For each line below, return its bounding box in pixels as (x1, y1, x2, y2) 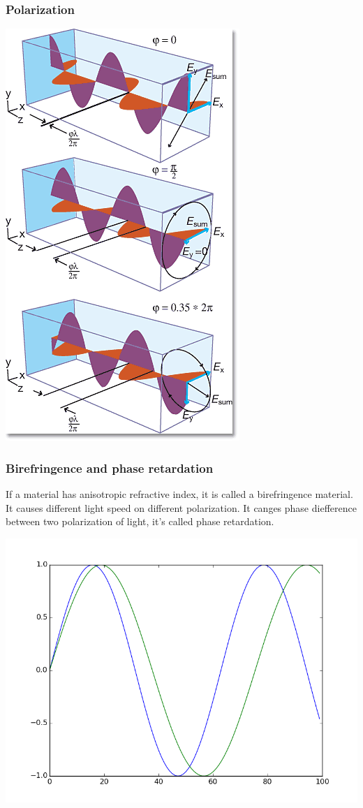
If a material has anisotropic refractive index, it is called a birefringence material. (6, 487, 353, 501)
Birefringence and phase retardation (6, 459, 214, 476)
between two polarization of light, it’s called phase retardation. (6, 514, 274, 529)
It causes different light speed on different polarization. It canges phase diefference (6, 500, 357, 515)
